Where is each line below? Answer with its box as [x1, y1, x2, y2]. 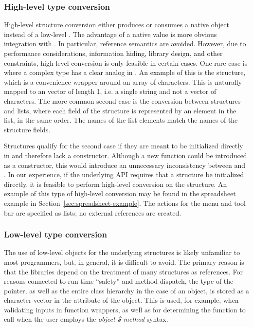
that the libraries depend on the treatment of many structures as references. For [4, 266, 243, 276]
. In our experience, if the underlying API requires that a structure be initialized [4, 169, 244, 180]
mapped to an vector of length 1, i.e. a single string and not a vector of [4, 86, 217, 96]
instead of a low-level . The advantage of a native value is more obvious [4, 29, 217, 39]
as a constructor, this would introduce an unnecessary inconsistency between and [4, 160, 246, 170]
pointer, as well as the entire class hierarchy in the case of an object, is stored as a [4, 285, 249, 295]
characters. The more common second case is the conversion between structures [4, 95, 241, 106]
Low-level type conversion [4, 228, 107, 240]
